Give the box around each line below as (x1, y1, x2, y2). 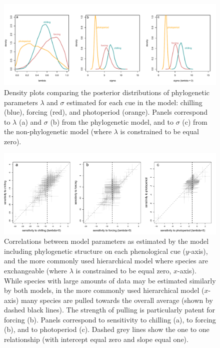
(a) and (18, 116, 42, 127)
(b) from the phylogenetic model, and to (50, 116, 174, 127)
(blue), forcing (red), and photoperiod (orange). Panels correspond (4, 107, 208, 117)
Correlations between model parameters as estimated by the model (4, 236, 209, 246)
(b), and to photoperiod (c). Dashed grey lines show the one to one (4, 324, 209, 334)
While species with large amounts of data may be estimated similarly (4, 275, 216, 285)
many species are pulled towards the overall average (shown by (20, 294, 213, 305)
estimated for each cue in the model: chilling (66, 97, 202, 107)
